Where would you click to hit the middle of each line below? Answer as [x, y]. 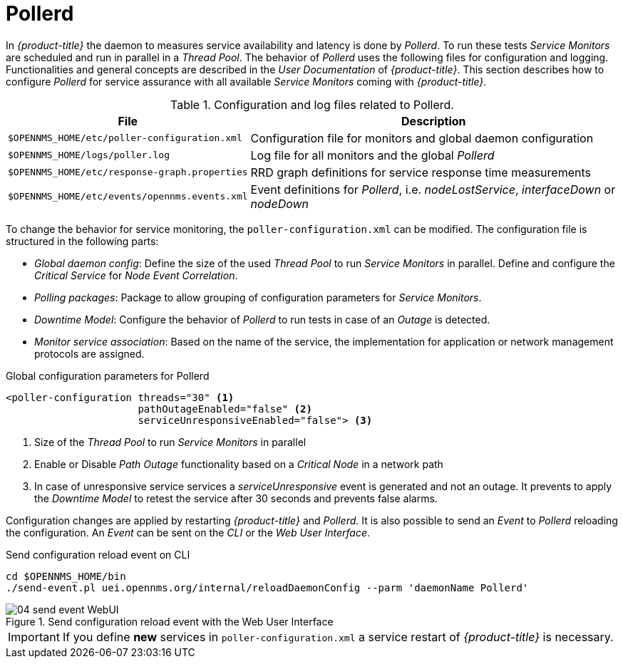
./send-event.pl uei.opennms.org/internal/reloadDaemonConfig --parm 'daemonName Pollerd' [267, 587]
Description [434, 121]
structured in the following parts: [82, 241]
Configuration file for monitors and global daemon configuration [422, 138]
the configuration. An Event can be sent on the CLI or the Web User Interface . [188, 532]
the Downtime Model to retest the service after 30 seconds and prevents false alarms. [236, 498]
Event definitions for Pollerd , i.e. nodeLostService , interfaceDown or [433, 189]
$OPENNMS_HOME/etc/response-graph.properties [128, 172]
